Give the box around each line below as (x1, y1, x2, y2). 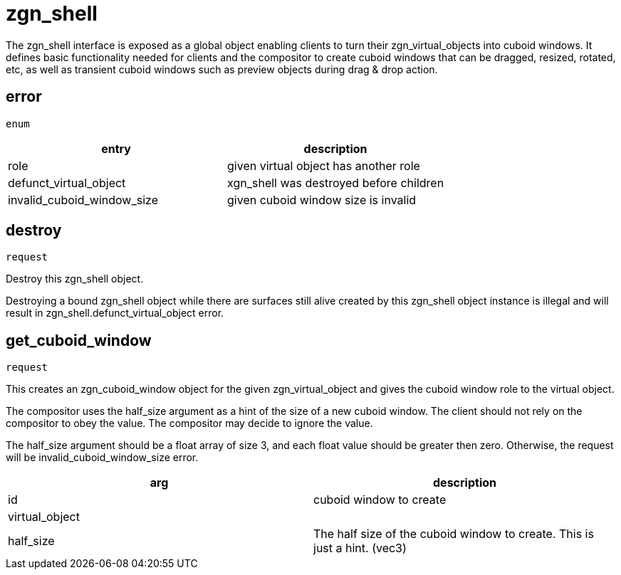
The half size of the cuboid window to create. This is (313, 527, 594, 542)
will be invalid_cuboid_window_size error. (6, 451, 199, 464)
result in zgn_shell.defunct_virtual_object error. (6, 307, 224, 320)
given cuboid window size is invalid (227, 192, 417, 207)
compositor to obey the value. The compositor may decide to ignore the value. (6, 417, 373, 430)
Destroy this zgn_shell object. (6, 273, 144, 285)
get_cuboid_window (6, 331, 152, 349)
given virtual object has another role (227, 158, 420, 173)
